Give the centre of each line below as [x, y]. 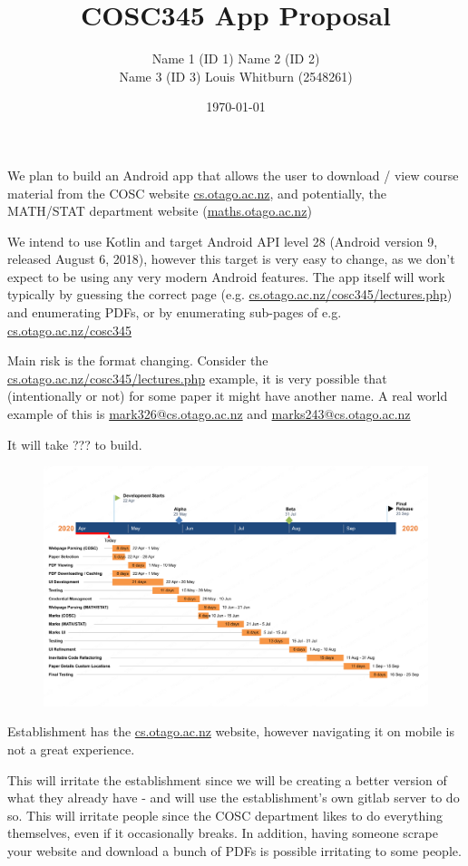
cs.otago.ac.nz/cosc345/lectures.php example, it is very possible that [197, 378]
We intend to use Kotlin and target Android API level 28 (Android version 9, [223, 241]
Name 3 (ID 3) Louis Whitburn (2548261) [236, 76]
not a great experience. [71, 749]
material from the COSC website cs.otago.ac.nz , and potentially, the [197, 193]
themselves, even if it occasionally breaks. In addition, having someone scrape [223, 833]
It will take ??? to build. [75, 444]
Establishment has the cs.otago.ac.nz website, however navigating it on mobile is [231, 731]
